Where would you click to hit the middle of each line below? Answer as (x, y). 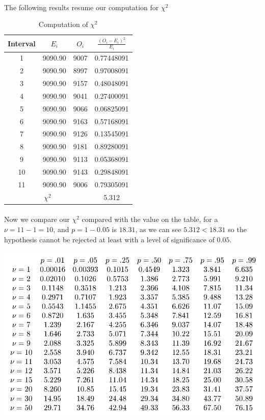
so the (237, 229)
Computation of (63, 24)
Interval (22, 43)
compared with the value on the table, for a (150, 219)
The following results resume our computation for (82, 7)
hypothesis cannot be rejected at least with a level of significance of (109, 239)
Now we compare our (37, 219)
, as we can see (158, 229)
